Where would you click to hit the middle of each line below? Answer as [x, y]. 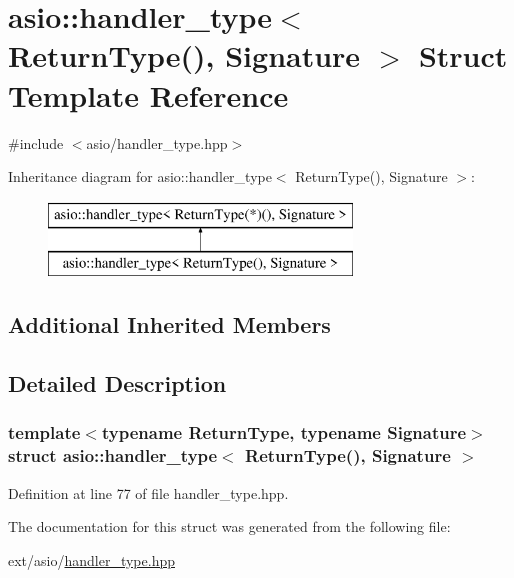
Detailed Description [117, 383]
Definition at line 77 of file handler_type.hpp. [148, 492]
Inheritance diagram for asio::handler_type [140, 176]
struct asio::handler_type [113, 455]
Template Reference [148, 94]
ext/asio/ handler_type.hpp [91, 559]
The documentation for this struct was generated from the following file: [229, 526]
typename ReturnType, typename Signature [284, 432]
